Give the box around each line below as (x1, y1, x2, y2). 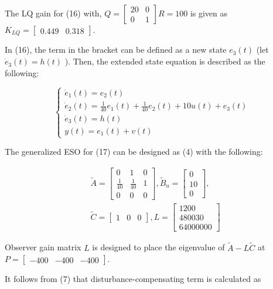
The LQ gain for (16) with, (5, 7, 102, 19)
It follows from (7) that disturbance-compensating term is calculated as (5, 273, 261, 285)
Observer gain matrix (5, 241, 81, 253)
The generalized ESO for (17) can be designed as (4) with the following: (5, 145, 263, 158)
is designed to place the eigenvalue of (92, 241, 225, 253)
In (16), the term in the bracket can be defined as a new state (5, 43, 227, 56)
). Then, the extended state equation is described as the (64, 55, 265, 67)
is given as (190, 7, 228, 19)
